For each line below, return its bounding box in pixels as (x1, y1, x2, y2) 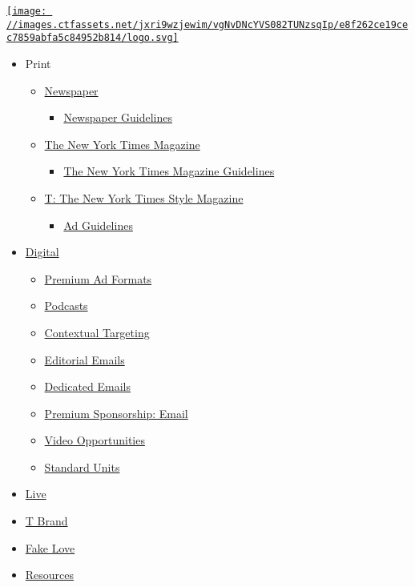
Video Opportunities (44, 432, 145, 448)
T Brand (25, 513, 68, 529)
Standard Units (44, 458, 120, 475)
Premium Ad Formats (44, 270, 152, 287)
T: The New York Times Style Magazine (44, 189, 244, 206)
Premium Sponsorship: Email (44, 404, 188, 421)
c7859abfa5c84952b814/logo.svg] (6, 32, 179, 44)
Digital (25, 243, 59, 260)
